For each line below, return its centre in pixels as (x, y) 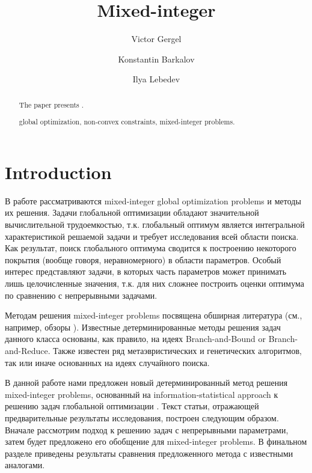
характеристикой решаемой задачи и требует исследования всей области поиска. (152, 236)
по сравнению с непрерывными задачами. (81, 295)
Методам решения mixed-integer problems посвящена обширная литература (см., (154, 315)
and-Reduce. (28, 350)
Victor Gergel (156, 39)
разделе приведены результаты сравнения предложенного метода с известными (149, 453)
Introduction (58, 172)
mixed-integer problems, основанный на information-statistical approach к (142, 394)
